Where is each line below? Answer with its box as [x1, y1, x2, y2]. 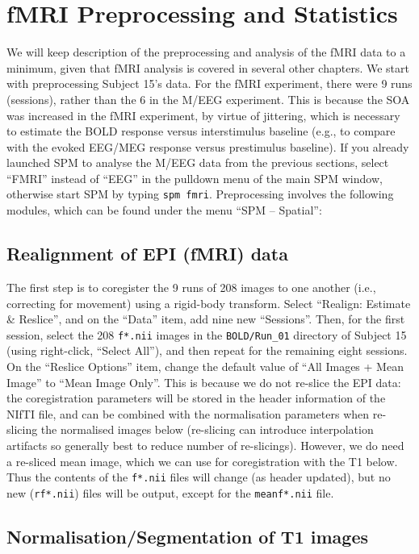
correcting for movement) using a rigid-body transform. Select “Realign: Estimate [6, 294, 411, 311]
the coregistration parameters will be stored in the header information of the [6, 389, 386, 406]
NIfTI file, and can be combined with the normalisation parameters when [6, 405, 370, 422]
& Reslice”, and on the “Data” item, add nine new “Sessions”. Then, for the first [6, 310, 405, 327]
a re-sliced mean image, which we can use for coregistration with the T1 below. [6, 452, 398, 469]
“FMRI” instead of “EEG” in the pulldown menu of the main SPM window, [6, 169, 383, 186]
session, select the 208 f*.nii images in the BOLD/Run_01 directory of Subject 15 [6, 326, 407, 343]
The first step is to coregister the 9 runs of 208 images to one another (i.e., [6, 278, 376, 295]
